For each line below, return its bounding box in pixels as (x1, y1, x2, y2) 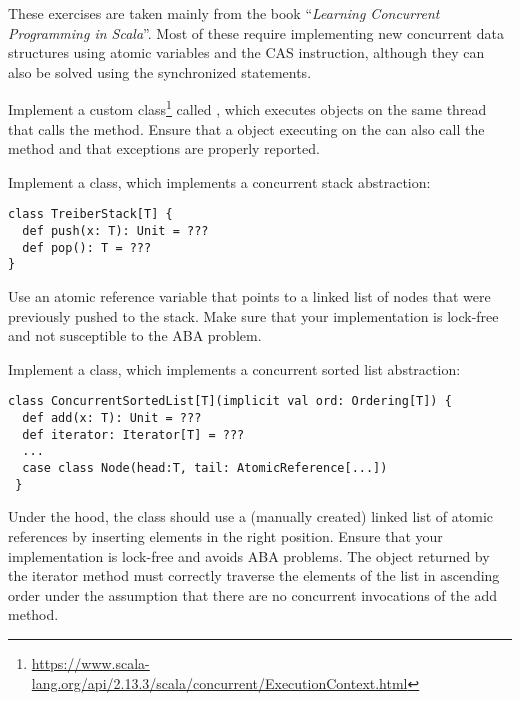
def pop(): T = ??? (22, 240, 152, 255)
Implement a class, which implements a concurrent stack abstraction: (8, 171, 431, 192)
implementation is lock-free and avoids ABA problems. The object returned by (8, 545, 490, 566)
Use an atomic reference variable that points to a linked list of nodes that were (8, 286, 491, 307)
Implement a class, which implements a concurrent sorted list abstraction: (8, 358, 461, 379)
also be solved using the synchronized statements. (8, 61, 312, 82)
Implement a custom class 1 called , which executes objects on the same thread (8, 96, 487, 120)
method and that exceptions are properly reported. (8, 138, 320, 159)
